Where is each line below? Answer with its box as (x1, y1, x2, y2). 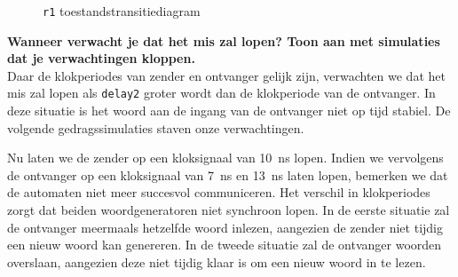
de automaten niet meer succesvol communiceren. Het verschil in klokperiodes (7, 183, 430, 202)
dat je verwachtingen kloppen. (7, 49, 195, 67)
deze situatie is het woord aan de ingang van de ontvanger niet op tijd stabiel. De (7, 101, 451, 120)
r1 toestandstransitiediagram (43, 2, 201, 20)
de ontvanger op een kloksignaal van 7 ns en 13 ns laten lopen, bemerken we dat (7, 165, 448, 184)
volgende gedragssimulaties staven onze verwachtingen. (7, 118, 304, 137)
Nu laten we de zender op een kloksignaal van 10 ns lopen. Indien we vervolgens (7, 148, 444, 167)
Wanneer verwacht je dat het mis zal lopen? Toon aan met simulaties (7, 31, 440, 50)
